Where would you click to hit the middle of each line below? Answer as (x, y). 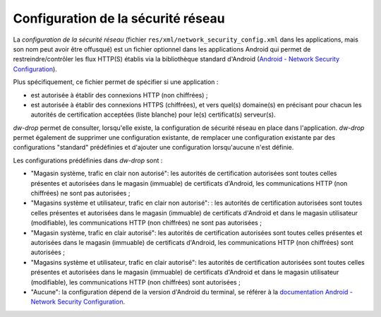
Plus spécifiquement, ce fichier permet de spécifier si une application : (116, 82)
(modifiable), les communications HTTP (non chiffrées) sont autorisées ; (136, 282)
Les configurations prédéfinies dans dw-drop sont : (88, 160)
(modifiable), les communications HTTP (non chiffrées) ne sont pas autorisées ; (146, 223)
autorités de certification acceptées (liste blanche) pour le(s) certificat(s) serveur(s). (153, 115)
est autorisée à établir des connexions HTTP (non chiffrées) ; (119, 95)
